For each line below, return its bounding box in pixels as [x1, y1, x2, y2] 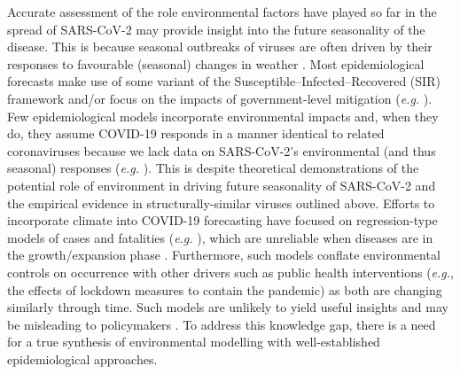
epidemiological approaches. [7, 349, 158, 368]
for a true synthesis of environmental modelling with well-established [7, 332, 380, 351]
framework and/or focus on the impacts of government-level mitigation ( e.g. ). [7, 89, 433, 107]
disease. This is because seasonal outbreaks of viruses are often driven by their [7, 37, 433, 56]
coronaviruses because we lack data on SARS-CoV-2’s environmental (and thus [7, 141, 436, 160]
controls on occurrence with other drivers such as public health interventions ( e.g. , [7, 262, 454, 281]
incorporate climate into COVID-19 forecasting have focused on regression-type [7, 211, 438, 230]
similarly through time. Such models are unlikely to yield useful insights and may [7, 298, 448, 316]
